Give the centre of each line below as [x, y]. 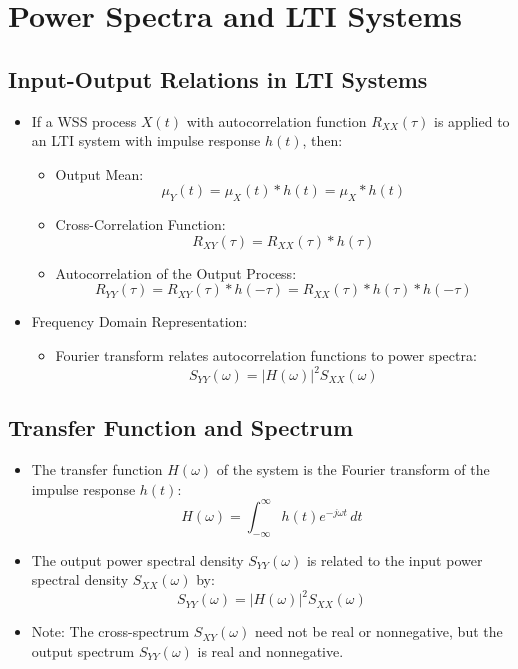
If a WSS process [84, 120]
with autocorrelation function [276, 120]
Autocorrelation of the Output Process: [176, 272]
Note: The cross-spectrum [110, 631]
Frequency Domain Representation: [139, 321]
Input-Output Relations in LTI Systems [218, 78]
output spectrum [83, 651]
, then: [322, 140]
